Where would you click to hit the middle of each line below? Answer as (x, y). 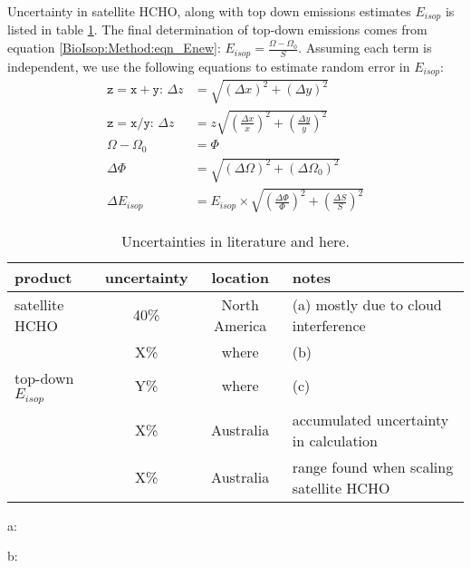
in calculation (335, 440)
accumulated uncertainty (370, 419)
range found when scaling (373, 466)
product (43, 277)
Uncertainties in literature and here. (235, 240)
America (240, 325)
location (240, 277)
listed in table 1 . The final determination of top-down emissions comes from (217, 29)
